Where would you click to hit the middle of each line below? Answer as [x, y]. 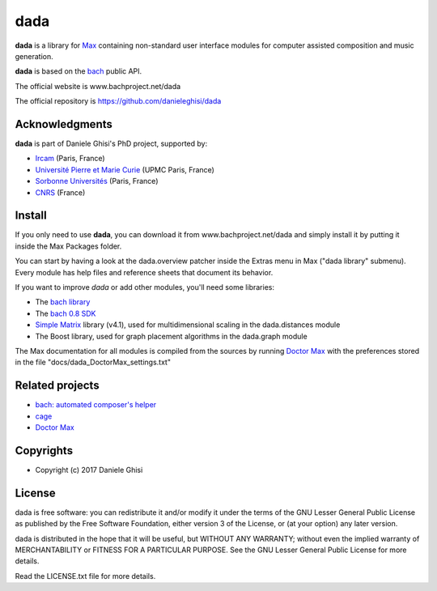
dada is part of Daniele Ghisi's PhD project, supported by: [111, 144]
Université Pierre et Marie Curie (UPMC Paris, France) [125, 169]
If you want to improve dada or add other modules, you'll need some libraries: [145, 287]
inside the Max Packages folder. [68, 246]
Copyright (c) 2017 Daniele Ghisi [89, 470]
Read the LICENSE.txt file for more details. [85, 576]
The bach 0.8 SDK [66, 313]
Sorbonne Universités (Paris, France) [97, 181]
